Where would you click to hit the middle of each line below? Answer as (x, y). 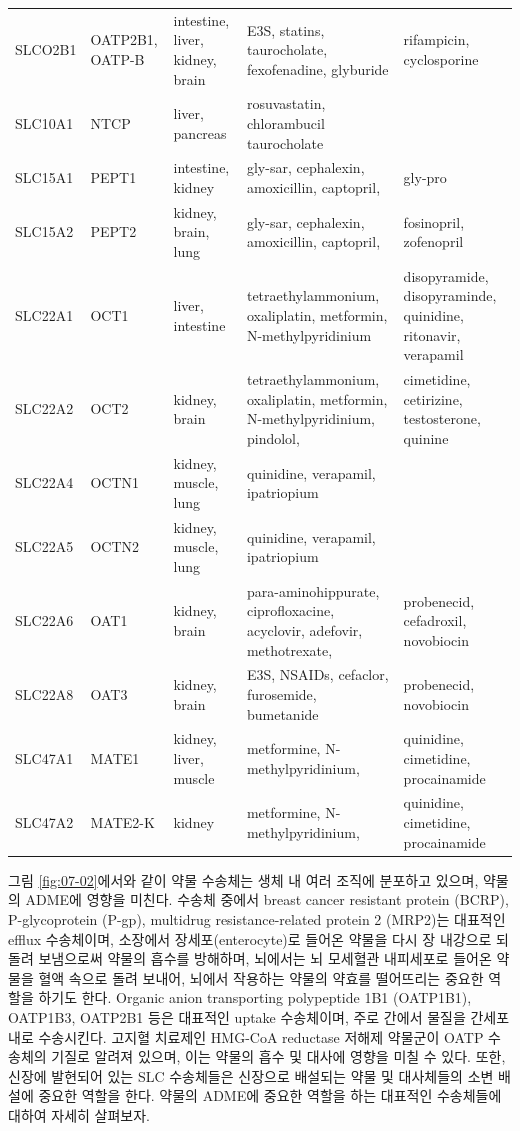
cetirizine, (433, 398)
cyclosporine (441, 58)
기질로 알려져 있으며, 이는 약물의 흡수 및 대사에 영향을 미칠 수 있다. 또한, (278, 1056)
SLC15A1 (44, 177)
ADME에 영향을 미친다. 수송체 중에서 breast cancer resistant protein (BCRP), (267, 899)
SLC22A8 (44, 694)
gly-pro (425, 177)
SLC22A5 (44, 546)
